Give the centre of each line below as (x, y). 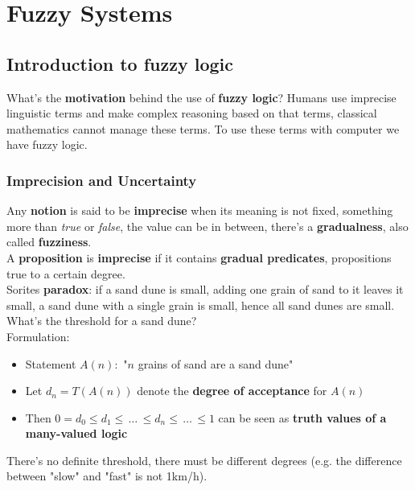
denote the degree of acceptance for (232, 391)
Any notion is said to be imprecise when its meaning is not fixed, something (200, 210)
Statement (51, 363)
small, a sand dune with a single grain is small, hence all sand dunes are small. (201, 305)
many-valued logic (76, 433)
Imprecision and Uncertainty (102, 180)
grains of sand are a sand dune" (216, 363)
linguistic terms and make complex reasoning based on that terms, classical (192, 113)
